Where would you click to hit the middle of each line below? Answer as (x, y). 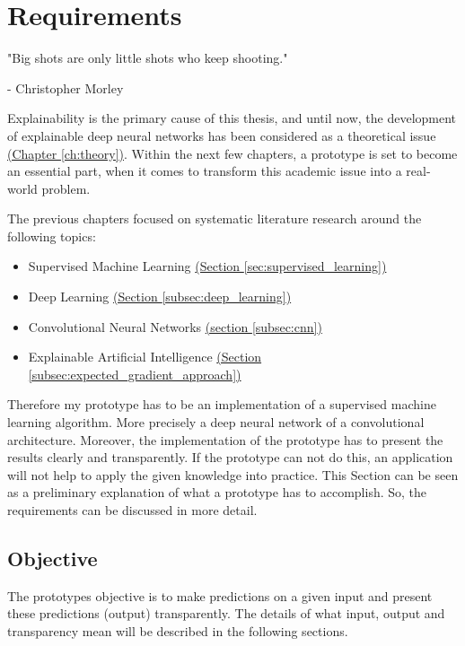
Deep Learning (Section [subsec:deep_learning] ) (160, 297)
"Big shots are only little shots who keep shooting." (148, 58)
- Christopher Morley (66, 87)
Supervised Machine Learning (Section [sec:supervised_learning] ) (207, 266)
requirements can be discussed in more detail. (132, 510)
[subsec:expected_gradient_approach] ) (135, 374)
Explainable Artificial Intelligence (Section (145, 357)
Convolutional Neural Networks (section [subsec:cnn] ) (175, 326)
